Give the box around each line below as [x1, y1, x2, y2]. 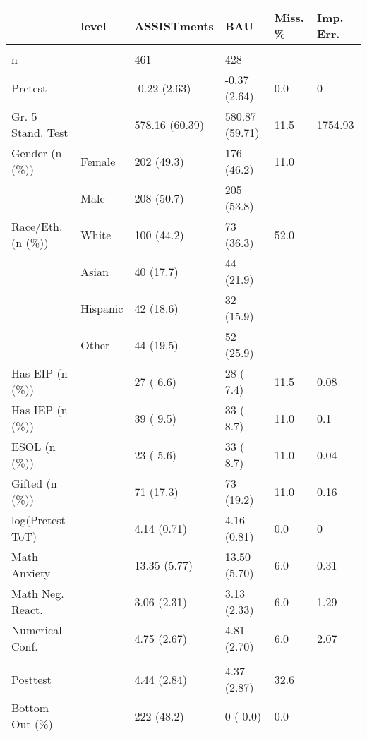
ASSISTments [134, 17, 214, 34]
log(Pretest [11, 512, 66, 528]
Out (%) [11, 716, 53, 732]
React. [11, 601, 43, 617]
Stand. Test [11, 124, 68, 140]
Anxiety [11, 565, 51, 581]
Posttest [11, 670, 52, 687]
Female [80, 152, 116, 169]
